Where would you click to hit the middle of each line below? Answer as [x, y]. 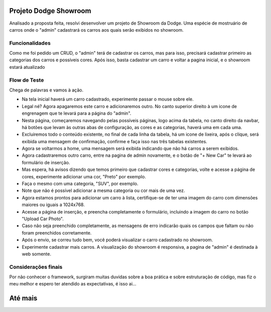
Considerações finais [36, 267]
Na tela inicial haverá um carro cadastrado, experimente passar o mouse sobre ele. [108, 99]
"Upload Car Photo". [43, 219]
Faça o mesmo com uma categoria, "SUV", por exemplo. [80, 184]
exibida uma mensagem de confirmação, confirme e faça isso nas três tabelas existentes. [115, 141]
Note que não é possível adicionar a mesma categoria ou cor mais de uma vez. [103, 190]
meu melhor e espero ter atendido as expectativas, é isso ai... [73, 284]
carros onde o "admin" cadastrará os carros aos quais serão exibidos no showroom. [96, 30]
